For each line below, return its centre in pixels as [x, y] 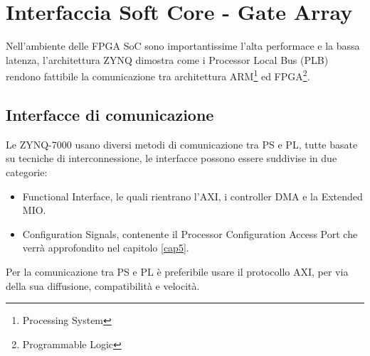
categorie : [27, 172]
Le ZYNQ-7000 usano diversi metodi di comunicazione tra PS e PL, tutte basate [182, 144]
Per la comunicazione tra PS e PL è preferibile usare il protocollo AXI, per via [177, 271]
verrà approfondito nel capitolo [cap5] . [106, 248]
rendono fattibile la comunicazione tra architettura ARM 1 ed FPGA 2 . [158, 75]
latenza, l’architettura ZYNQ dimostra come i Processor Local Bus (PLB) [167, 59]
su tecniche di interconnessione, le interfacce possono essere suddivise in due [171, 158]
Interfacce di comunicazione [110, 114]
